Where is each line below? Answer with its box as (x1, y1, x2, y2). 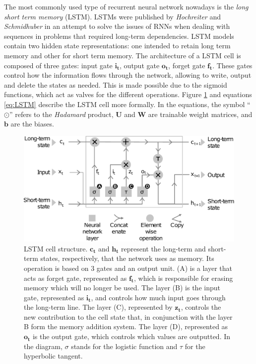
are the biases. (10, 119, 54, 129)
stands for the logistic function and (71, 341, 178, 351)
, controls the (181, 302, 221, 312)
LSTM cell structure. (24, 243, 88, 253)
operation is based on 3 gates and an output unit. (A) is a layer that (24, 262, 233, 273)
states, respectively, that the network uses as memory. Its (40, 253, 214, 263)
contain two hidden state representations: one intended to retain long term (4, 40, 231, 51)
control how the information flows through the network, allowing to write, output (4, 70, 252, 80)
